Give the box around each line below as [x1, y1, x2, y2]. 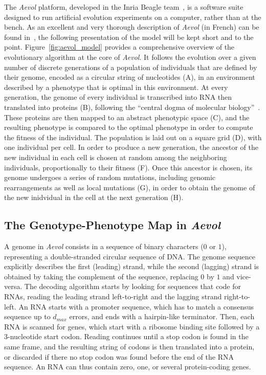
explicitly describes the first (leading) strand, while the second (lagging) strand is [4, 261, 259, 272]
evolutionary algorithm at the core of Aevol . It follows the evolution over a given [4, 51, 256, 62]
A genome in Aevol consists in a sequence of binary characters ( [4, 241, 204, 252]
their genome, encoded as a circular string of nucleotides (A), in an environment [4, 72, 255, 82]
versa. [4, 281, 23, 292]
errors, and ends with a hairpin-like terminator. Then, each [69, 311, 255, 322]
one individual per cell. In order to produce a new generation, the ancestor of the [4, 142, 258, 152]
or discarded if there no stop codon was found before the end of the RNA [4, 351, 234, 362]
